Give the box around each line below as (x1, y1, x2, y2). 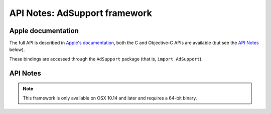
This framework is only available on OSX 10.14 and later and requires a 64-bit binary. (23, 95, 197, 101)
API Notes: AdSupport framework (9, 7, 153, 18)
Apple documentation (9, 26, 79, 35)
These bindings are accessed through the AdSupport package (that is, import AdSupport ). (9, 55, 203, 62)
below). (9, 46, 25, 52)
